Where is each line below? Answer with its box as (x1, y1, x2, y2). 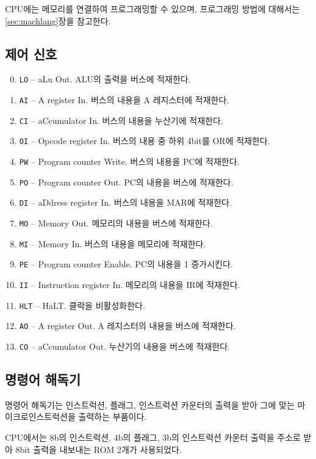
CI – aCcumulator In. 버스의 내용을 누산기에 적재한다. (19, 114, 223, 126)
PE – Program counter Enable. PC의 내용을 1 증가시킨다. (19, 258, 233, 270)
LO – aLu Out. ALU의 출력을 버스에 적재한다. (19, 73, 191, 85)
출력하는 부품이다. (78, 410, 147, 423)
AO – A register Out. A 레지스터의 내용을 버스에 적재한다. (19, 319, 236, 332)
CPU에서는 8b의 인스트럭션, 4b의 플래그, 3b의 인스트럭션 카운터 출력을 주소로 (5, 430, 301, 443)
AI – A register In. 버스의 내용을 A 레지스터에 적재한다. (19, 93, 229, 106)
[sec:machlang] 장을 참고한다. (5, 14, 111, 27)
